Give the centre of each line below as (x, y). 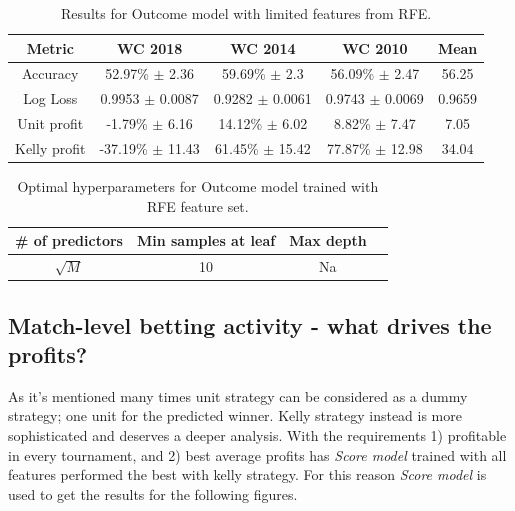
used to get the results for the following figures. (153, 493)
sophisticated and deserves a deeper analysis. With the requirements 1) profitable (257, 434)
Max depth (328, 240)
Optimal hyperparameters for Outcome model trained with (198, 186)
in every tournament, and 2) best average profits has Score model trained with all (257, 454)
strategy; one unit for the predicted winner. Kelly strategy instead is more (235, 415)
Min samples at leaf (206, 240)
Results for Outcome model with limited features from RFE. (246, 13)
